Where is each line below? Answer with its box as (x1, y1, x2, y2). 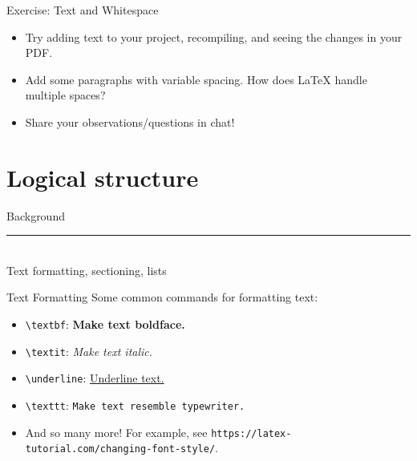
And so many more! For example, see (25, 423, 208, 440)
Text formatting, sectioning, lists (6, 261, 167, 278)
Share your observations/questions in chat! (25, 113, 235, 130)
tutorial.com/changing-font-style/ (25, 443, 216, 455)
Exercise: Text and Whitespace (6, 2, 159, 18)
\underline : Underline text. (25, 370, 164, 386)
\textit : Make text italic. (25, 342, 153, 359)
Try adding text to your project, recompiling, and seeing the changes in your (25, 28, 403, 45)
